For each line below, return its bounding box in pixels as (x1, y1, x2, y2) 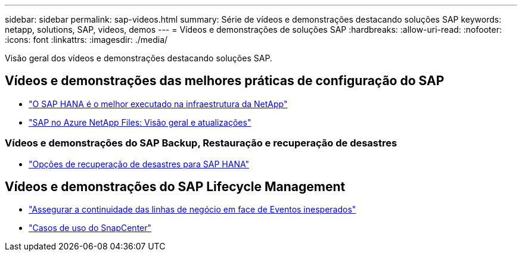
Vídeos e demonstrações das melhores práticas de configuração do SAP (5, 73, 445, 89)
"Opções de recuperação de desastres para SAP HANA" (29, 158, 250, 169)
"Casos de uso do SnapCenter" (29, 223, 152, 233)
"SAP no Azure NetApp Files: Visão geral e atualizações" (29, 117, 251, 127)
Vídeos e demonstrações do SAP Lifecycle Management (5, 179, 346, 195)
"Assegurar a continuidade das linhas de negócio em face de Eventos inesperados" (29, 204, 356, 215)
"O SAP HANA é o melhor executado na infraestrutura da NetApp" (29, 98, 288, 109)
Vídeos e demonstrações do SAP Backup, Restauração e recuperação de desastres (5, 137, 397, 149)
